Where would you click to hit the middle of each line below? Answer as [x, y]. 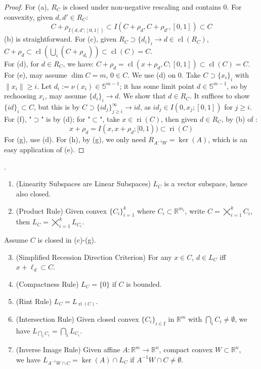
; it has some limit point [157, 86]
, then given [179, 119]
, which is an [228, 139]
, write [195, 210]
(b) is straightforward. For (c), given [60, 39]
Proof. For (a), [27, 7]
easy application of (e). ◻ [44, 149]
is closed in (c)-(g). [67, 240]
